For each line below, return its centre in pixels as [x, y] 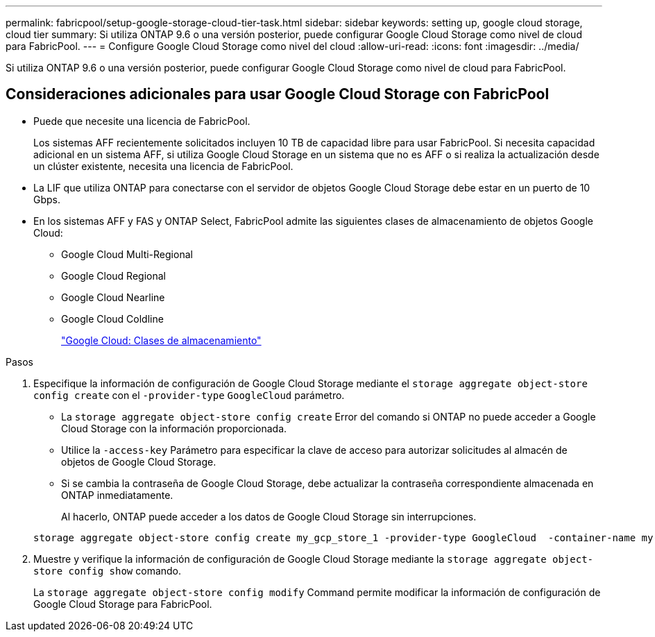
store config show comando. [108, 570]
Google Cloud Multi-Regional [127, 254]
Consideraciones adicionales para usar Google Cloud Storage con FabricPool [278, 94]
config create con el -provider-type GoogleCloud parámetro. [189, 395]
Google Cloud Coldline [112, 318]
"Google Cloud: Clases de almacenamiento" [161, 340]
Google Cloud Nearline [113, 297]
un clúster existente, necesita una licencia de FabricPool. [163, 166]
